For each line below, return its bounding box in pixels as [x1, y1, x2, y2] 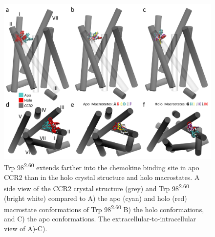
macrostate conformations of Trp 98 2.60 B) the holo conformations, [4, 203, 204, 214]
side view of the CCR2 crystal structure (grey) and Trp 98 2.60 [4, 182, 189, 193]
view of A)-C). [4, 223, 47, 234]
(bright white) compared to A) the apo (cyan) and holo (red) [4, 193, 187, 203]
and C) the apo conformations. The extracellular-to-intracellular [4, 214, 196, 224]
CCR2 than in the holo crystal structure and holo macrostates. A [4, 172, 200, 182]
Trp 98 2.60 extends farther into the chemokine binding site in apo [4, 161, 199, 173]
